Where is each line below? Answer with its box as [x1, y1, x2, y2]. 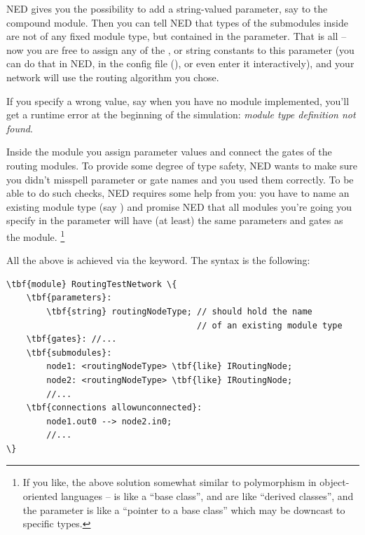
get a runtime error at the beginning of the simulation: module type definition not [6, 107, 356, 122]
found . [6, 120, 33, 135]
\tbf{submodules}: [26, 347, 112, 358]
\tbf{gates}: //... [26, 334, 117, 345]
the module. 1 [6, 227, 65, 244]
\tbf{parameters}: [26, 293, 112, 303]
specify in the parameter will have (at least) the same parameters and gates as [6, 213, 343, 228]
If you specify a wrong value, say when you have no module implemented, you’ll [6, 93, 350, 108]
